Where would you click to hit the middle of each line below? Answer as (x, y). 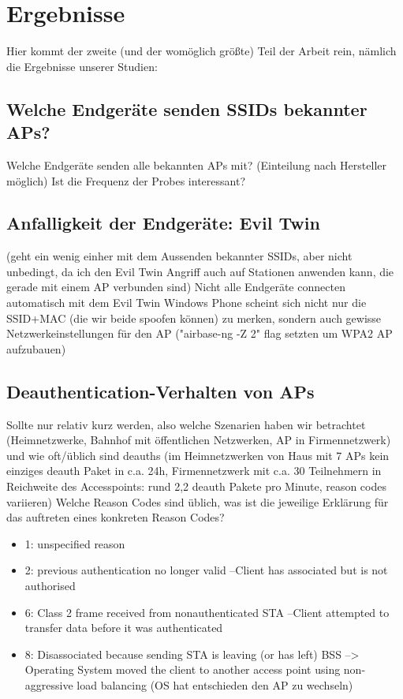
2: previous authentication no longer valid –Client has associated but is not (206, 570)
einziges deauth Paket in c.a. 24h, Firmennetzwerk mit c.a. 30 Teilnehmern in (194, 471)
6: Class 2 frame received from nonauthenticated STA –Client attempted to (207, 612)
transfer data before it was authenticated (124, 628)
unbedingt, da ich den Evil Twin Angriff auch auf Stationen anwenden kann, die (200, 271)
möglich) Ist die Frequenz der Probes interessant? (126, 180)
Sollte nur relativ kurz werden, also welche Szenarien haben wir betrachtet (186, 424)
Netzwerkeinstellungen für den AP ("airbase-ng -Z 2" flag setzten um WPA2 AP (200, 333)
